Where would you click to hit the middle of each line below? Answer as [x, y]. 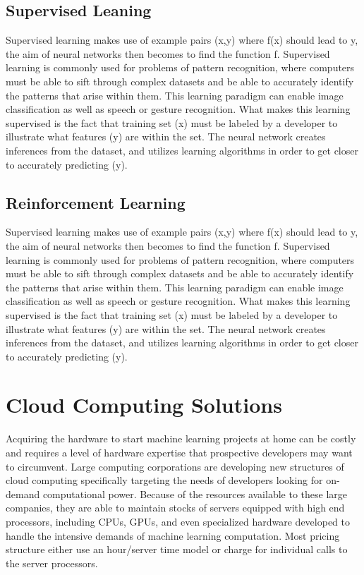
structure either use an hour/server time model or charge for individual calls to [177, 549]
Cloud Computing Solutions [144, 405]
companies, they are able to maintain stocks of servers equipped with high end [175, 508]
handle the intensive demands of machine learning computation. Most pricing [173, 535]
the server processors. [52, 563]
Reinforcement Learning [96, 202]
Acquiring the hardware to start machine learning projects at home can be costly [181, 438]
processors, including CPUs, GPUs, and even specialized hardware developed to [178, 521]
